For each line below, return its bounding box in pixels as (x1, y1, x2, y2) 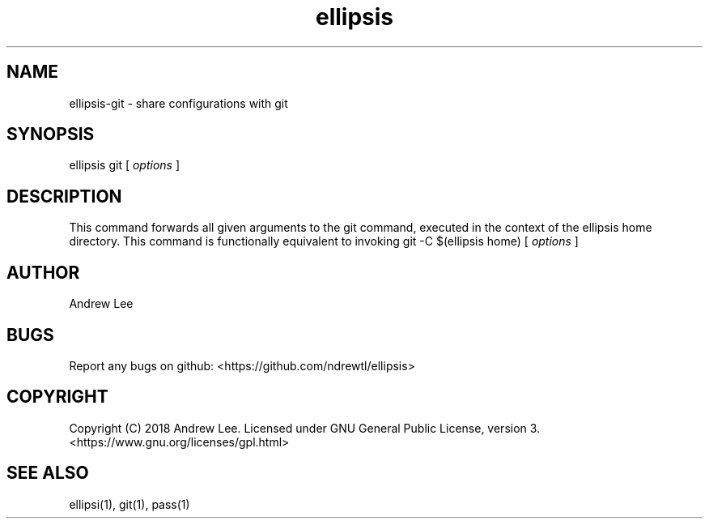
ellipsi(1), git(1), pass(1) (69, 497, 190, 511)
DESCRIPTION (6, 186, 122, 207)
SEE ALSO (6, 463, 89, 484)
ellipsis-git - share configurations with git (69, 96, 288, 110)
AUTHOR (6, 262, 80, 283)
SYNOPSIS (6, 124, 95, 145)
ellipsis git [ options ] (69, 158, 180, 173)
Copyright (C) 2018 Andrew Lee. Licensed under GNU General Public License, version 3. (69, 420, 541, 435)
